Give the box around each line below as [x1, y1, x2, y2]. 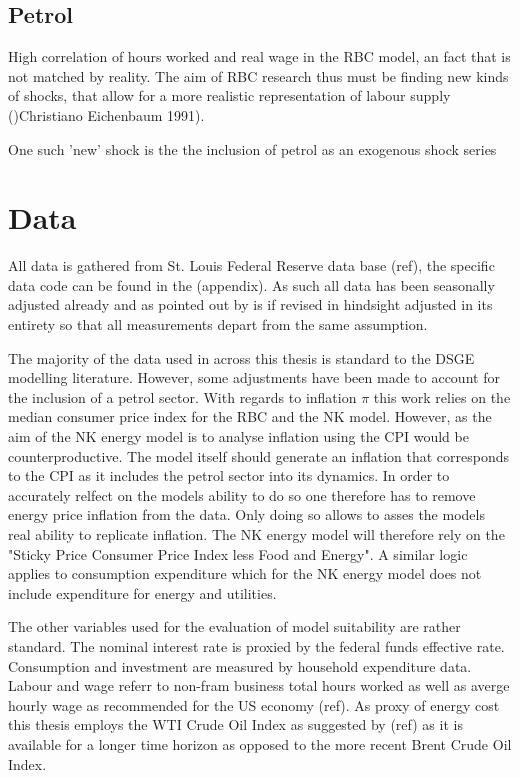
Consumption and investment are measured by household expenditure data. [8, 655, 472, 676]
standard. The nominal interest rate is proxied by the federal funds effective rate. [8, 635, 505, 656]
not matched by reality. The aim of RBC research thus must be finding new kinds [8, 65, 509, 86]
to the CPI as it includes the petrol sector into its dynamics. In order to [8, 465, 450, 486]
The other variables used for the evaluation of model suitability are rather [8, 616, 461, 637]
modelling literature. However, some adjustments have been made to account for [8, 367, 500, 388]
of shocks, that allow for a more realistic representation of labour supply [8, 85, 451, 106]
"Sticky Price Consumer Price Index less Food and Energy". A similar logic [8, 543, 468, 564]
